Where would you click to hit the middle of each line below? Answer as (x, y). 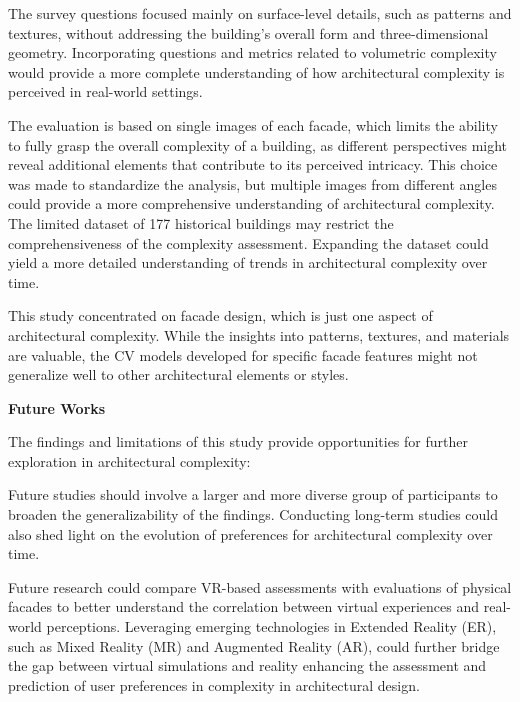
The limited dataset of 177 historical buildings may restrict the (201, 222)
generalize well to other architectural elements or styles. (178, 374)
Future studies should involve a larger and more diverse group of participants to (253, 494)
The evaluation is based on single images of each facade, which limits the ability (253, 124)
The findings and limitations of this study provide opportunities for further (238, 441)
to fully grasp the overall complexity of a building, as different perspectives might (258, 144)
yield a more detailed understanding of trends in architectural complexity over (248, 262)
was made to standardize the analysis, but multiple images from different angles (252, 183)
